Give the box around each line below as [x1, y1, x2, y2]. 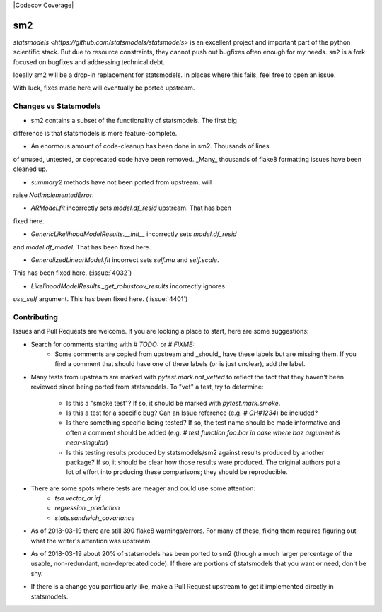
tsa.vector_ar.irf [54, 494, 101, 502]
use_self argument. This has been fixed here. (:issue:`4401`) [13, 295, 188, 303]
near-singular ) [66, 438, 109, 447]
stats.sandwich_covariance [54, 513, 135, 522]
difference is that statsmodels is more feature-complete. [13, 129, 178, 137]
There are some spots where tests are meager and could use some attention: [30, 484, 256, 493]
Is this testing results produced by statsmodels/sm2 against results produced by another [66, 448, 325, 457]
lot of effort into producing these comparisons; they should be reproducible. [66, 468, 288, 476]
